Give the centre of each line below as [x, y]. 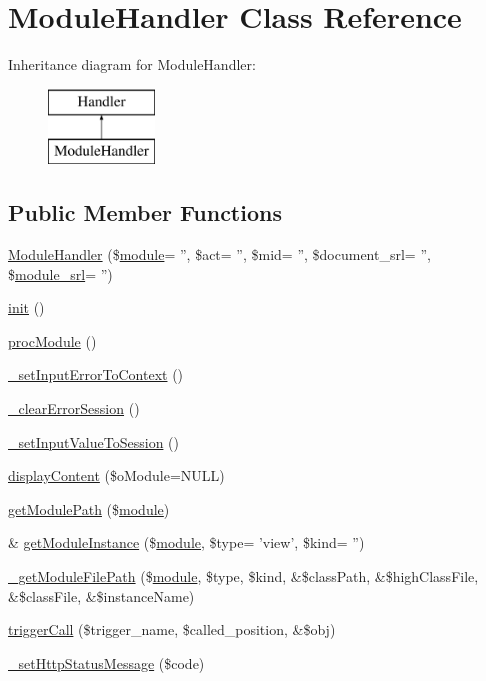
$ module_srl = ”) [60, 273]
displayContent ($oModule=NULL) [116, 475]
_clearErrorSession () [74, 408]
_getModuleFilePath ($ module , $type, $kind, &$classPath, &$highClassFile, [243, 576]
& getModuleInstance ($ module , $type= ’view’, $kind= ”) [186, 542]
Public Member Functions [145, 212]
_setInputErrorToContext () [96, 374]
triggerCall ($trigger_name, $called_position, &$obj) [172, 629]
